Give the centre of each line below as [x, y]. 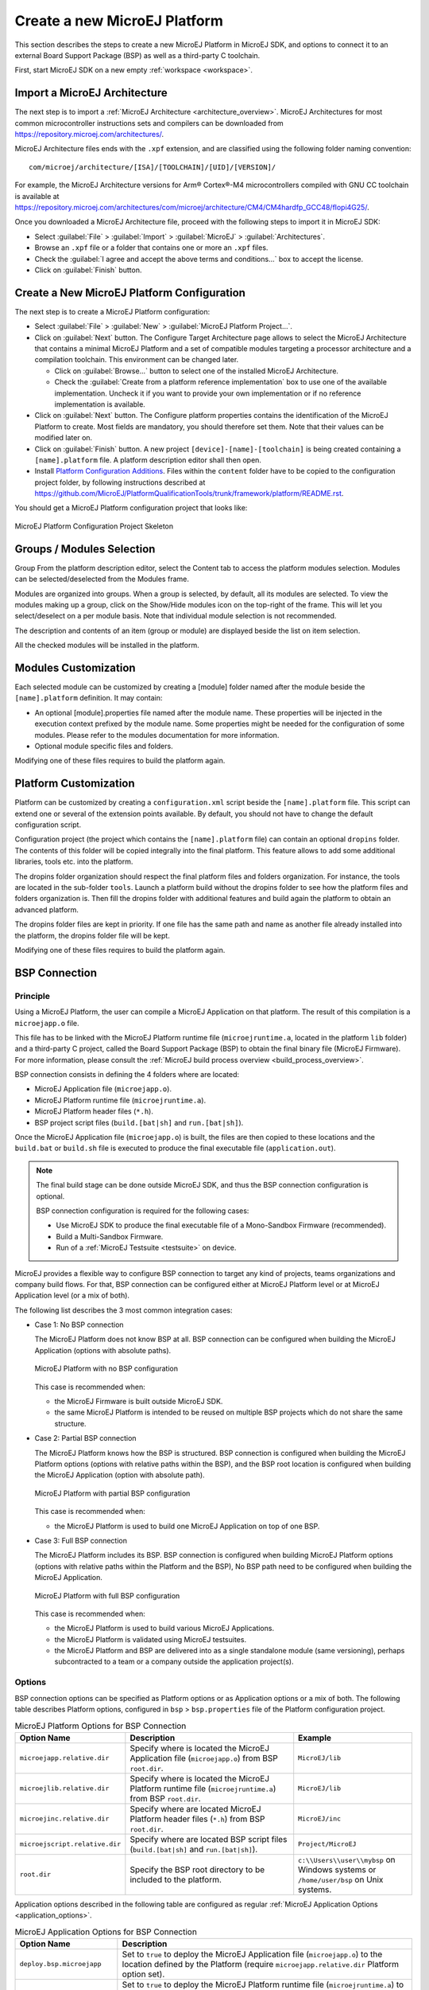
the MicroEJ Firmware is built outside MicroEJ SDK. [139, 1402]
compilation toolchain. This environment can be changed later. [137, 360]
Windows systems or [337, 1869]
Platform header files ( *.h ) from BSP [197, 1819]
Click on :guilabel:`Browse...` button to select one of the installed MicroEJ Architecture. [197, 371]
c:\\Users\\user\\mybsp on [347, 1859]
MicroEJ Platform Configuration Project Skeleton [94, 526]
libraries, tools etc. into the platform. [74, 862]
